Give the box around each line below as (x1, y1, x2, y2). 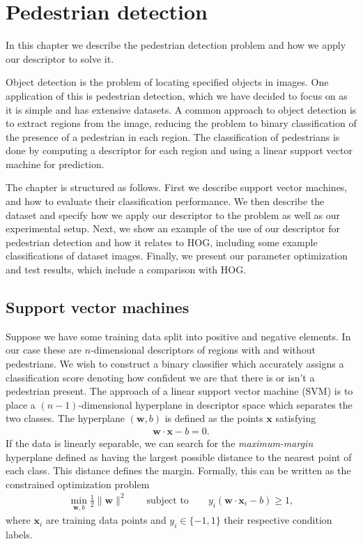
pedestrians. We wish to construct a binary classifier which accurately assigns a (6, 356, 344, 371)
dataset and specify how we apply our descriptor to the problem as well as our (6, 207, 341, 222)
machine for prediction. (6, 156, 105, 171)
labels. (6, 527, 33, 541)
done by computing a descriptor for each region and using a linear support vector (6, 143, 353, 158)
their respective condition (224, 513, 332, 527)
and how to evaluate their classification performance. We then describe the (6, 194, 325, 209)
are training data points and (45, 513, 167, 527)
